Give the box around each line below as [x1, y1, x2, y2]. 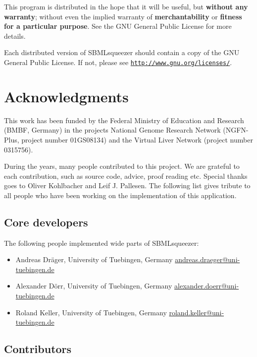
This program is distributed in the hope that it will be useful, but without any [4, 1, 248, 11]
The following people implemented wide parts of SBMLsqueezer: [4, 237, 199, 248]
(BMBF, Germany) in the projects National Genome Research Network [4, 125, 221, 135]
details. [4, 30, 26, 41]
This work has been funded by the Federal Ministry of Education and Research [4, 115, 244, 125]
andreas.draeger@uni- [175, 254, 240, 265]
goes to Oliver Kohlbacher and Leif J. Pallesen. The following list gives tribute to [4, 180, 251, 191]
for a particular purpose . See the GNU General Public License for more [4, 21, 232, 31]
